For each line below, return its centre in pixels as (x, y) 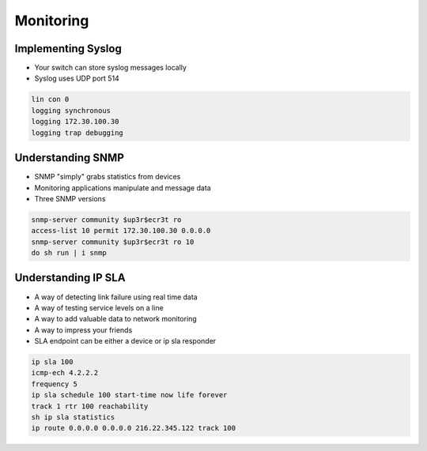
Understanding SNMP (69, 158)
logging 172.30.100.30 (75, 122)
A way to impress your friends (83, 330)
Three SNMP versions (70, 198)
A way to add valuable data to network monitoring (115, 319)
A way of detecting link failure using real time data (116, 297)
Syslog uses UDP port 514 (77, 78)
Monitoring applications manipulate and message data (123, 188)
